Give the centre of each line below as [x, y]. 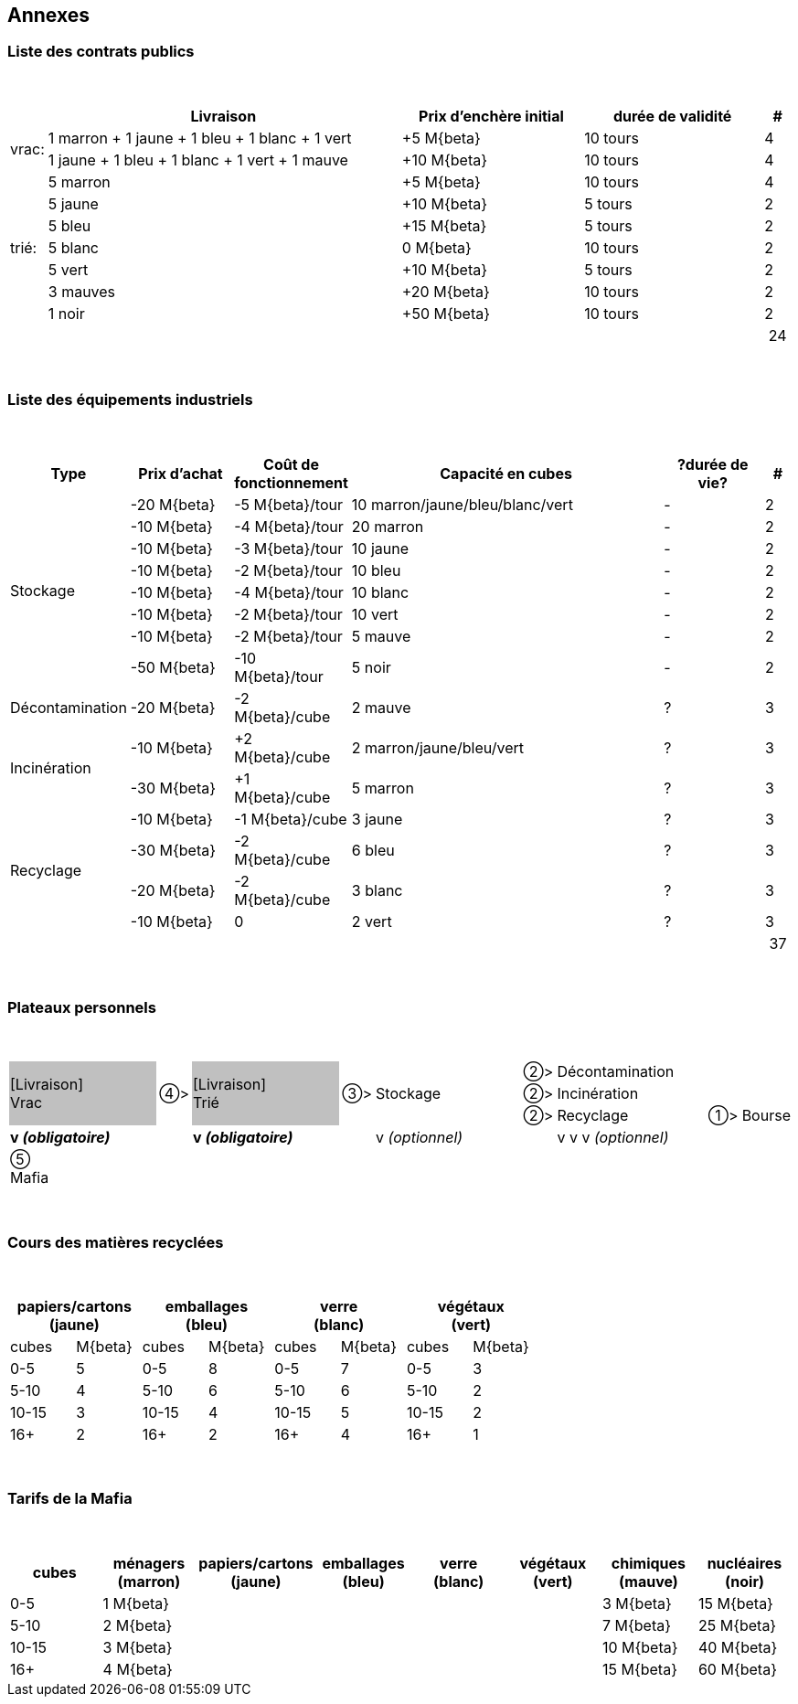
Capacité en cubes [506, 473]
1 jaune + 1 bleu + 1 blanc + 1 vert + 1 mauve [198, 160]
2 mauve [381, 707]
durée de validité [672, 116]
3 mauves [82, 291]
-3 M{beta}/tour [289, 548]
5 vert [68, 269]
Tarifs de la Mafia [70, 1499]
